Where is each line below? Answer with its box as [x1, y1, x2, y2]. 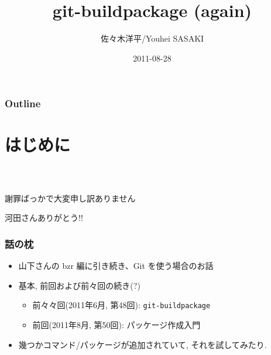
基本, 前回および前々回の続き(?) [18, 279, 140, 291]
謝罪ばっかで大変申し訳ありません [5, 192, 136, 204]
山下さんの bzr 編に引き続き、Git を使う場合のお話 [18, 260, 214, 272]
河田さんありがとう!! [5, 211, 83, 224]
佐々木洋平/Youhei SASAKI [100, 32, 204, 45]
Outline [5, 96, 41, 111]
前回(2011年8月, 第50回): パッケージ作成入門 [32, 319, 201, 331]
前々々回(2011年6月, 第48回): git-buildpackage [32, 299, 211, 311]
